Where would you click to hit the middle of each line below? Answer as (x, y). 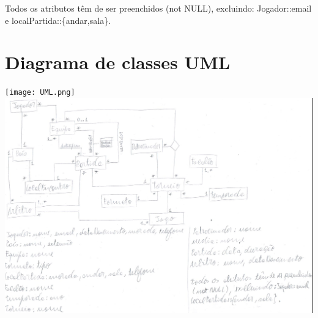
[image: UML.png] (40, 93)
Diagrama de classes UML (118, 62)
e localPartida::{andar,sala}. (58, 20)
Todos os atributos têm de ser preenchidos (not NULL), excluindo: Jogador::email (158, 8)
